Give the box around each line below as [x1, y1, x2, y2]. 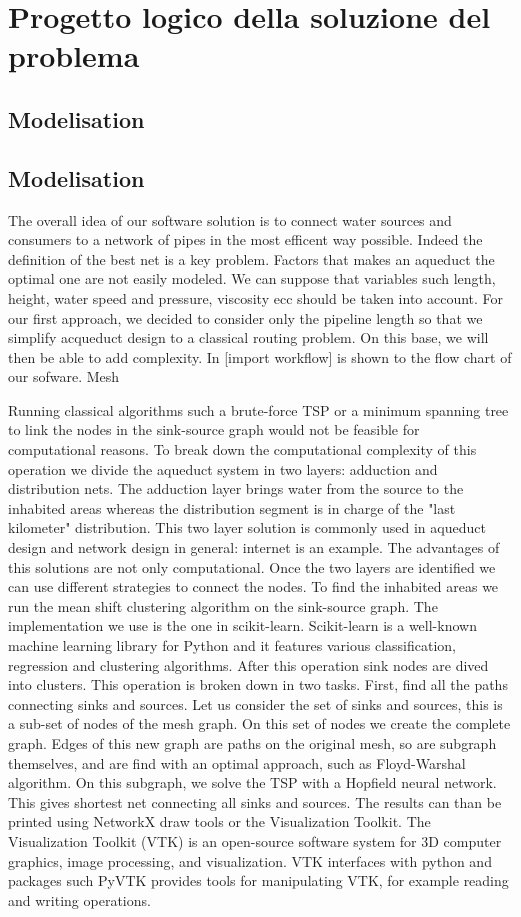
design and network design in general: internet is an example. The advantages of [8, 537, 500, 558]
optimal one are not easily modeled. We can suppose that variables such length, [8, 268, 496, 289]
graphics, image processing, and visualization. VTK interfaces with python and [8, 850, 492, 871]
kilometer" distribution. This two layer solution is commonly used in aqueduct [8, 517, 486, 538]
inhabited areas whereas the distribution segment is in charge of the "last [8, 497, 456, 518]
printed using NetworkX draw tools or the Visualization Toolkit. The [8, 811, 431, 832]
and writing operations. [8, 889, 151, 910]
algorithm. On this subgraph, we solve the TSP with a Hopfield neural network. [8, 772, 497, 793]
